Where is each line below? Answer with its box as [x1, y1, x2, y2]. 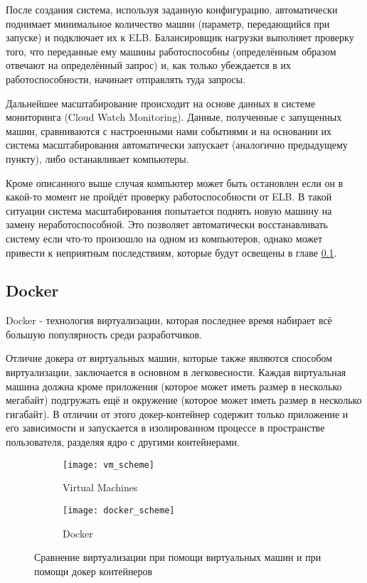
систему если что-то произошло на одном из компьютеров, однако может [6, 230, 323, 245]
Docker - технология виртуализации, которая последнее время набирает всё [6, 313, 332, 328]
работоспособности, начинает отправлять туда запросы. [6, 71, 246, 86]
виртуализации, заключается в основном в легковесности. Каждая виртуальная [6, 365, 346, 380]
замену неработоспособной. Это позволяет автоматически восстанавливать [6, 217, 328, 232]
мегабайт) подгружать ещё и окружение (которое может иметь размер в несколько [6, 392, 362, 407]
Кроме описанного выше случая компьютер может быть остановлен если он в [6, 175, 344, 190]
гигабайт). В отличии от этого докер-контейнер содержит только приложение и [6, 406, 349, 421]
